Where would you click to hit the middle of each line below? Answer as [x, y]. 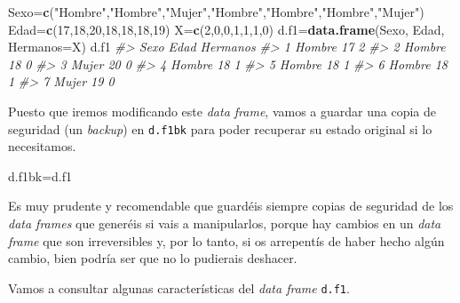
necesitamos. [42, 146]
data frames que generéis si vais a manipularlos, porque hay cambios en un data [225, 223]
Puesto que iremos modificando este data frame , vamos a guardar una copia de [222, 111]
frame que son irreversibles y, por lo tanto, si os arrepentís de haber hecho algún [226, 240]
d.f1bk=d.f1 [40, 175]
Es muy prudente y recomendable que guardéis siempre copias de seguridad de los [231, 206]
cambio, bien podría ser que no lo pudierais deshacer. [153, 258]
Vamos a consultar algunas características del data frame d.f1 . [179, 287]
